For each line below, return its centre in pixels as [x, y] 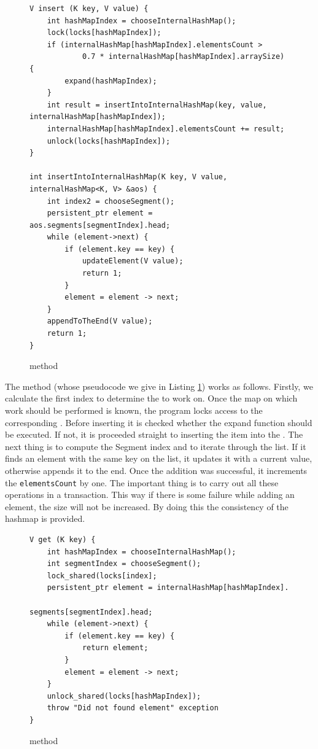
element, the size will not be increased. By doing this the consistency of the [147, 506]
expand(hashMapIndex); [111, 81]
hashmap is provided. [45, 518]
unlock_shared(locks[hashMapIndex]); [124, 696]
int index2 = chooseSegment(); [111, 201]
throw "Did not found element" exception [133, 708]
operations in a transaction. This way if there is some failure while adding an [150, 495]
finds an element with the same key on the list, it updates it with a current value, [159, 458]
